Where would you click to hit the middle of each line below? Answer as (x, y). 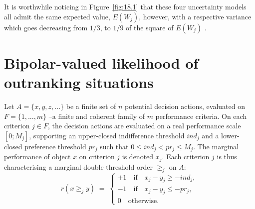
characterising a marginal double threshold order (78, 166)
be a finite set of (91, 106)
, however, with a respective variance (195, 16)
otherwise (142, 201)
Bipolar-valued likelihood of (101, 62)
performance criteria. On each (201, 116)
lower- (230, 135)
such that (114, 146)
